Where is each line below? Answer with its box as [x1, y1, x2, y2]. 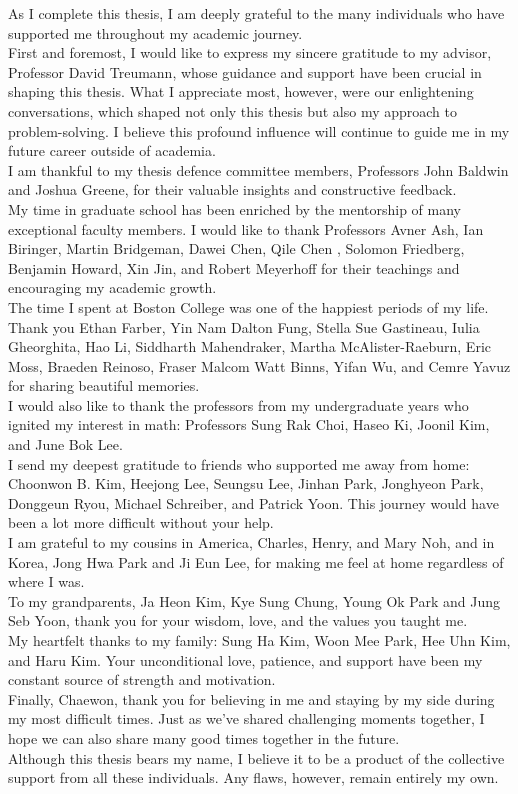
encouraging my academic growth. [8, 277, 217, 298]
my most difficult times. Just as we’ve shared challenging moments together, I [8, 708, 485, 729]
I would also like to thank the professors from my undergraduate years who [8, 394, 469, 415]
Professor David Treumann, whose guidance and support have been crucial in [8, 61, 482, 82]
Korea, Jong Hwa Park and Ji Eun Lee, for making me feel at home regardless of [8, 551, 504, 572]
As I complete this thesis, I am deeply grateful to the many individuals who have [8, 3, 505, 23]
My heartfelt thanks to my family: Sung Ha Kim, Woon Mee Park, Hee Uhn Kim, [8, 630, 511, 650]
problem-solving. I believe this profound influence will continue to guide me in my [8, 120, 510, 141]
